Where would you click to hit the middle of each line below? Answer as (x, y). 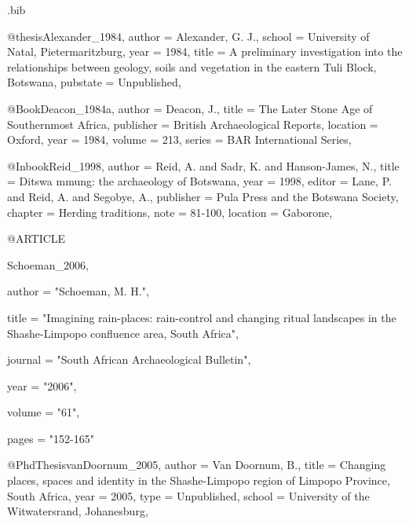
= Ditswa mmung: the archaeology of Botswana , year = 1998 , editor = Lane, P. (199, 181)
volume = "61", (44, 412)
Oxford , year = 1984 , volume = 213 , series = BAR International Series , (179, 139)
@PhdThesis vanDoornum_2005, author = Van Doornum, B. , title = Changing (197, 465)
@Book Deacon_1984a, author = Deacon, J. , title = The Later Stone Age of (190, 108)
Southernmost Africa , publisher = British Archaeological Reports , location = (193, 124)
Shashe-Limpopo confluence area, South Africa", (123, 333)
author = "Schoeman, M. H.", (78, 291)
